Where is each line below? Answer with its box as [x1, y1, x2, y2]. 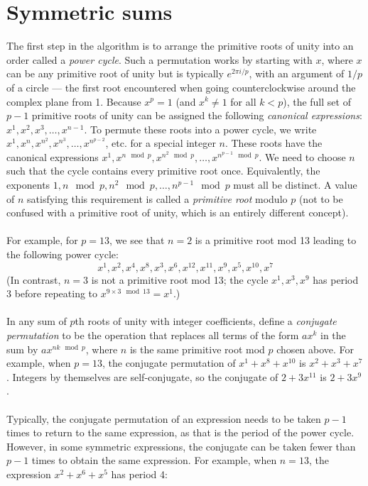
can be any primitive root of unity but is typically [6, 66, 224, 81]
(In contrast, [6, 272, 61, 287]
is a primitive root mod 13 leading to [195, 233, 357, 248]
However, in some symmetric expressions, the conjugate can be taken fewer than [6, 438, 356, 453]
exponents [6, 177, 50, 192]
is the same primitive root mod [129, 341, 265, 356]
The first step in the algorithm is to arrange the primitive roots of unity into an [6, 38, 354, 53]
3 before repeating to [6, 286, 98, 301]
